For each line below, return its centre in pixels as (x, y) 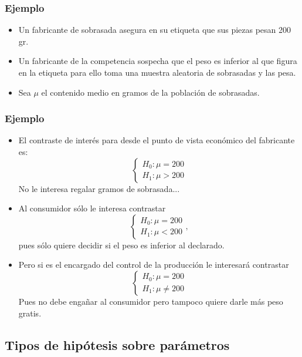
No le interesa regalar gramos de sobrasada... (99, 188)
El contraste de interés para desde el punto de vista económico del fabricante (157, 140)
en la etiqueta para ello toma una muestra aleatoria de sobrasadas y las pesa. (157, 72)
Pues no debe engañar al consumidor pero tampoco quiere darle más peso (151, 301)
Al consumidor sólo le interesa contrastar (92, 208)
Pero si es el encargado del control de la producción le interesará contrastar (154, 265)
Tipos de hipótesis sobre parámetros (117, 344)
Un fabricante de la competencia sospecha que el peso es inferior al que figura (158, 61)
